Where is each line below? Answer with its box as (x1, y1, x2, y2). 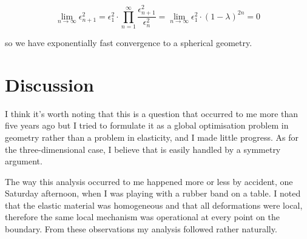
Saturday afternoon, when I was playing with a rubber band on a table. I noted (5, 187, 301, 200)
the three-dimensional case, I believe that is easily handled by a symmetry (5, 143, 281, 155)
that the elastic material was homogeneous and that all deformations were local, (5, 198, 303, 211)
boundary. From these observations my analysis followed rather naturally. (5, 223, 277, 235)
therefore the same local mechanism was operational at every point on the (5, 210, 280, 223)
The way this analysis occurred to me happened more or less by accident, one (5, 175, 293, 187)
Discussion (5, 72, 94, 96)
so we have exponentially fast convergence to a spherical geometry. (5, 36, 252, 49)
